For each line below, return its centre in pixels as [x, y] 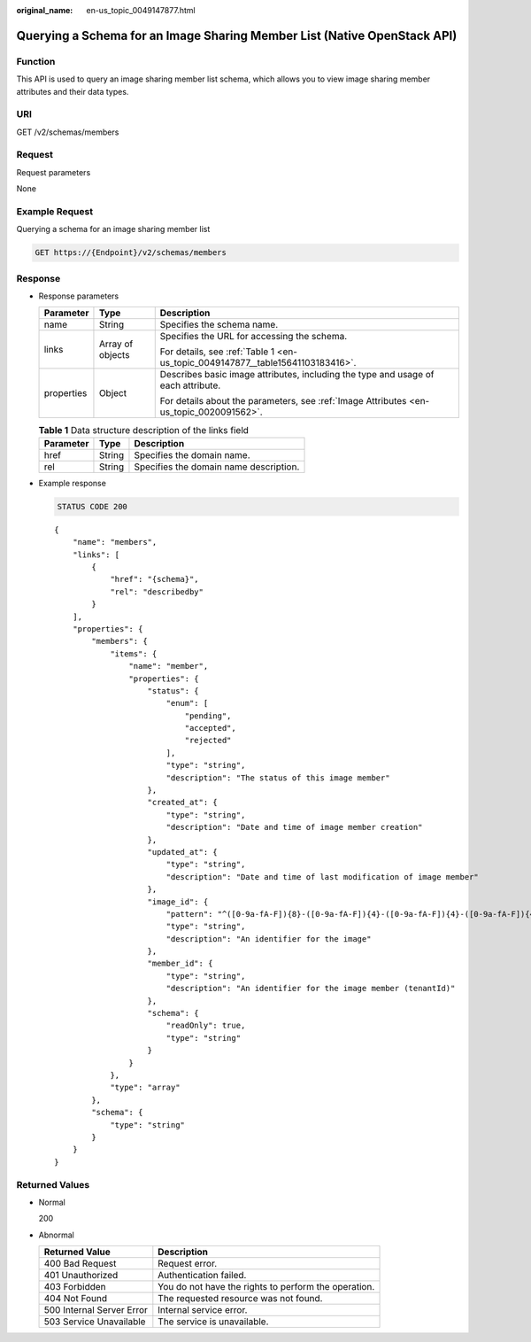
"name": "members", [115, 542]
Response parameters [79, 296]
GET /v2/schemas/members [68, 132]
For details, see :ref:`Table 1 [217, 352]
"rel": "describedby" [157, 592]
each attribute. [190, 385]
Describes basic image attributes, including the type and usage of [297, 375]
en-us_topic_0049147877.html [141, 10]
